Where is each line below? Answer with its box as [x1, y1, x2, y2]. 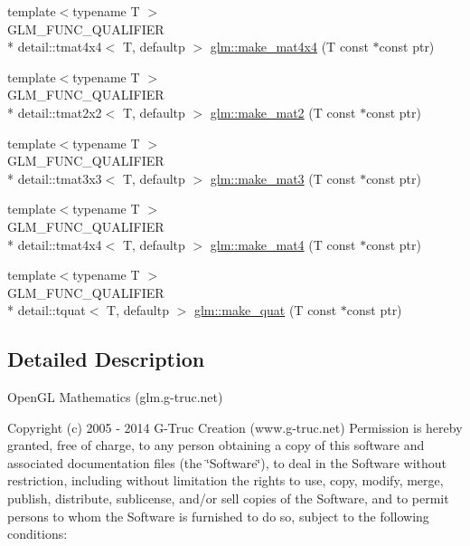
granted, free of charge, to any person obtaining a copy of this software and [7, 436, 425, 455]
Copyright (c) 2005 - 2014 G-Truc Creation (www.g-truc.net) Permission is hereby [7, 417, 463, 436]
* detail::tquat [7, 301, 86, 320]
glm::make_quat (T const [193, 301, 337, 320]
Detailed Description [7, 345, 205, 373]
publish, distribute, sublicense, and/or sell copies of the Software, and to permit [7, 489, 449, 508]
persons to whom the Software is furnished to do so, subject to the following [7, 506, 429, 525]
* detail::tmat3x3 [7, 168, 102, 187]
